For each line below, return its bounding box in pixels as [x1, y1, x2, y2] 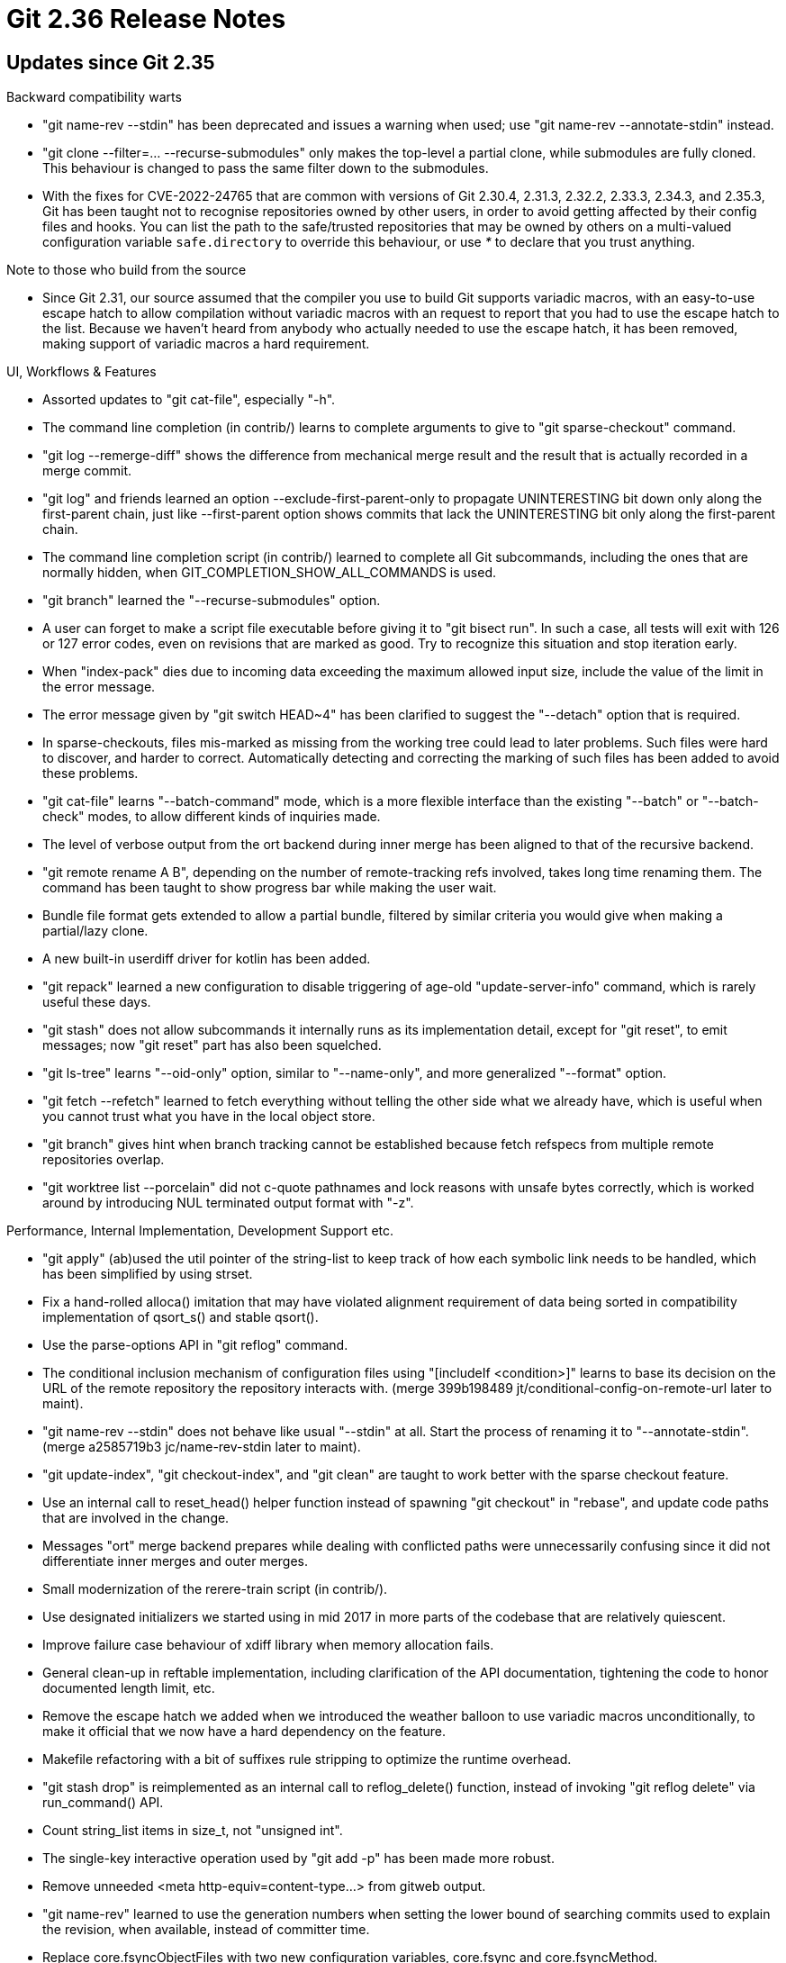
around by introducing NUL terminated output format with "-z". [42, 1195, 414, 1211]
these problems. [42, 765, 139, 782]
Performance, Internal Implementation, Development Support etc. [6, 1223, 394, 1239]
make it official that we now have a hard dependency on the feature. [42, 1723, 447, 1740]
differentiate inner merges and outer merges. [42, 1553, 308, 1569]
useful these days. [42, 994, 151, 1010]
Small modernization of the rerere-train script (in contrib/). [42, 1581, 388, 1597]
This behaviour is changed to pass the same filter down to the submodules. [42, 160, 489, 176]
